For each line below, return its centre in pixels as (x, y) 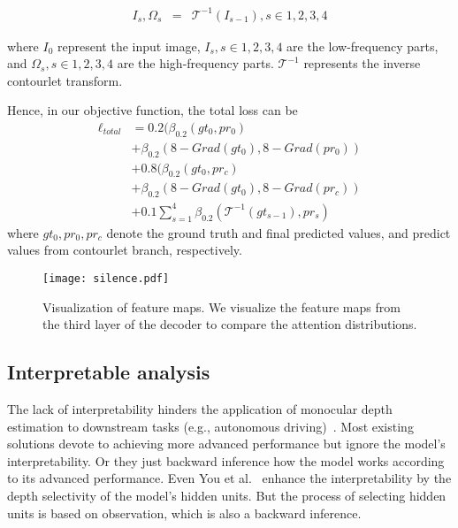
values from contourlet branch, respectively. (125, 250)
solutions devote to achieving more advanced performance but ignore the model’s (226, 444)
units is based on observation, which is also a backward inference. (184, 513)
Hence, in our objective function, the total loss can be (153, 110)
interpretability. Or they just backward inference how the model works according (226, 460)
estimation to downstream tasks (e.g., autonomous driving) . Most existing (210, 426)
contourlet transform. (65, 80)
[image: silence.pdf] (106, 278)
